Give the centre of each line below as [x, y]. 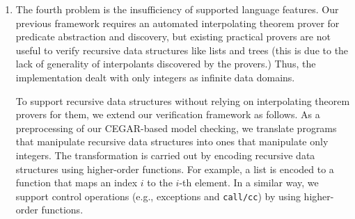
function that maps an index [77, 182]
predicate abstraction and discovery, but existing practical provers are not [173, 36]
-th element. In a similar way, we [249, 182]
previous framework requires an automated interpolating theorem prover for [177, 23]
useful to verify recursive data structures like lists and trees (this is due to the [182, 50]
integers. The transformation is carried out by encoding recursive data [165, 155]
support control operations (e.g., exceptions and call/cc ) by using [158, 196]
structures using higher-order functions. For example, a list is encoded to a [175, 169]
